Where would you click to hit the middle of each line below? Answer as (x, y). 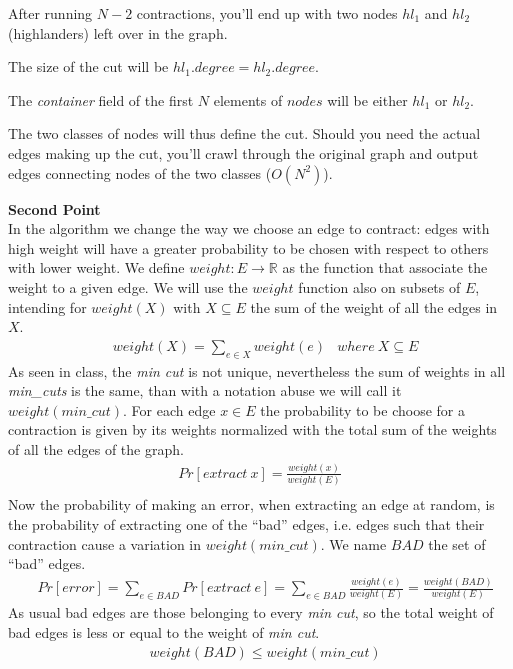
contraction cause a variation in (105, 543)
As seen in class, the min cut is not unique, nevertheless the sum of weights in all (257, 370)
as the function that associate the (385, 267)
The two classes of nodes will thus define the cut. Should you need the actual (244, 133)
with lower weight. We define (96, 267)
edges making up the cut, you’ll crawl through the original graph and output (243, 152)
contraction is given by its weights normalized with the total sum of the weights (252, 429)
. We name (353, 543)
